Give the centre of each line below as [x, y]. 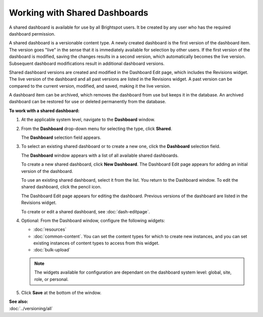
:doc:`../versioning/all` [31, 308]
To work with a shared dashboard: [44, 111]
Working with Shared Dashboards [79, 13]
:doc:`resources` [50, 229]
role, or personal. [51, 279]
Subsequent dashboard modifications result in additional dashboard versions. [87, 63]
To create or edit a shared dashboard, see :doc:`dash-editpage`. [86, 211]
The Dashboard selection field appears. [61, 138]
